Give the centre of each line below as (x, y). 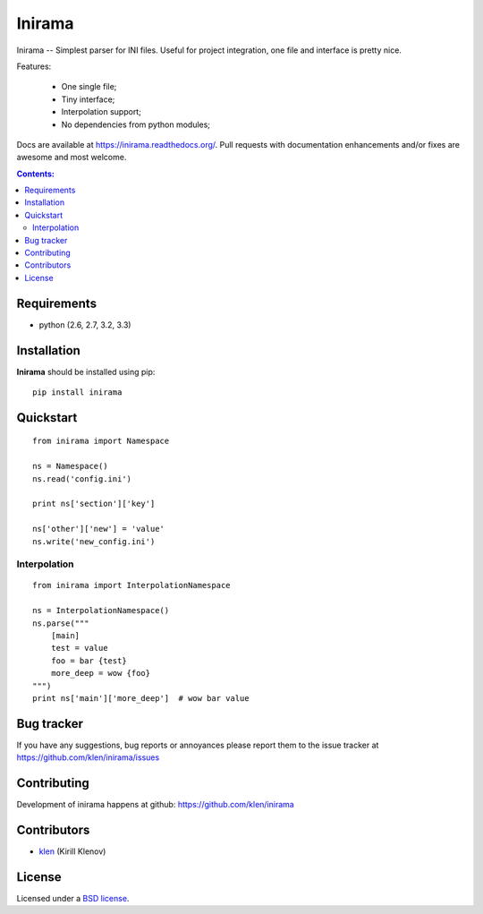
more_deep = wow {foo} (101, 673)
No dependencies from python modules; (136, 124)
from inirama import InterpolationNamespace (132, 585)
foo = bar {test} (89, 661)
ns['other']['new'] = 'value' (99, 529)
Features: (34, 66)
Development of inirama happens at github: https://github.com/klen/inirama (155, 805)
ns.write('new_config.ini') (94, 541)
